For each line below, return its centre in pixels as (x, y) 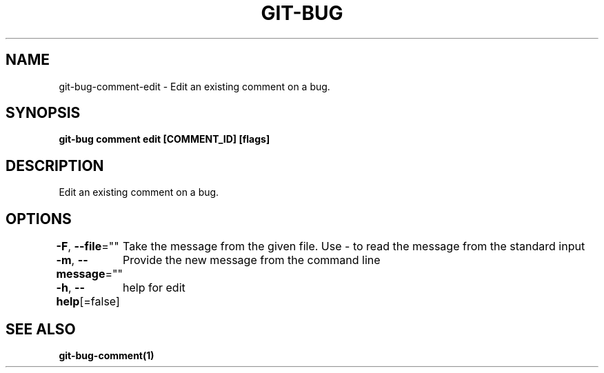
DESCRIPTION (55, 165)
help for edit (154, 288)
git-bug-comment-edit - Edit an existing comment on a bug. (194, 86)
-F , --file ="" (88, 246)
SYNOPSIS (43, 113)
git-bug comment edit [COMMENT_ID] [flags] (164, 139)
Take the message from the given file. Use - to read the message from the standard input (354, 246)
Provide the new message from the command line (252, 260)
